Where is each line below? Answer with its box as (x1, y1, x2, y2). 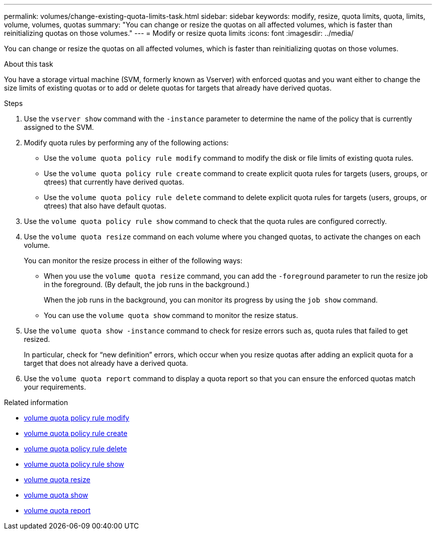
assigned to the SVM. (24, 123, 94, 131)
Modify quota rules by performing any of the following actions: (24, 138, 229, 147)
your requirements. (24, 383, 86, 391)
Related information (4, 398, 68, 407)
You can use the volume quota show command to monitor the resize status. (44, 311, 298, 320)
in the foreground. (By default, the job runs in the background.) (44, 280, 250, 289)
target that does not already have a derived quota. (24, 359, 188, 367)
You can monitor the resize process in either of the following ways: (24, 256, 243, 265)
